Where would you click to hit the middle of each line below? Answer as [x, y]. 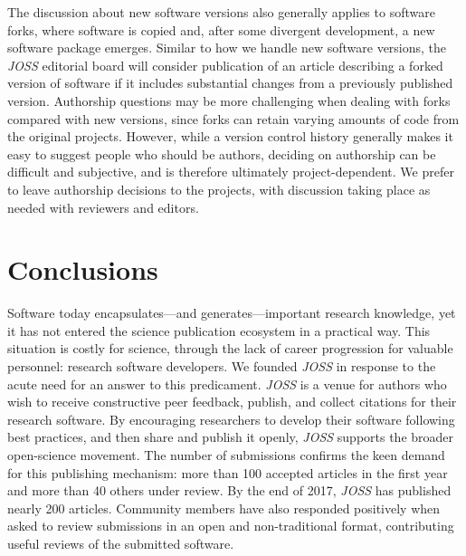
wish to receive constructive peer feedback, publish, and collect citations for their [232, 402]
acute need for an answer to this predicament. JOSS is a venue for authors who [227, 383]
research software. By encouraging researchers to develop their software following [231, 419]
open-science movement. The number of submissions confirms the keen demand [226, 455]
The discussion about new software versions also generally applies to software [221, 12]
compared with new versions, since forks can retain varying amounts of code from [233, 118]
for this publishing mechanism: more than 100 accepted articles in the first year [228, 472]
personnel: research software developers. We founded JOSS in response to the [222, 366]
